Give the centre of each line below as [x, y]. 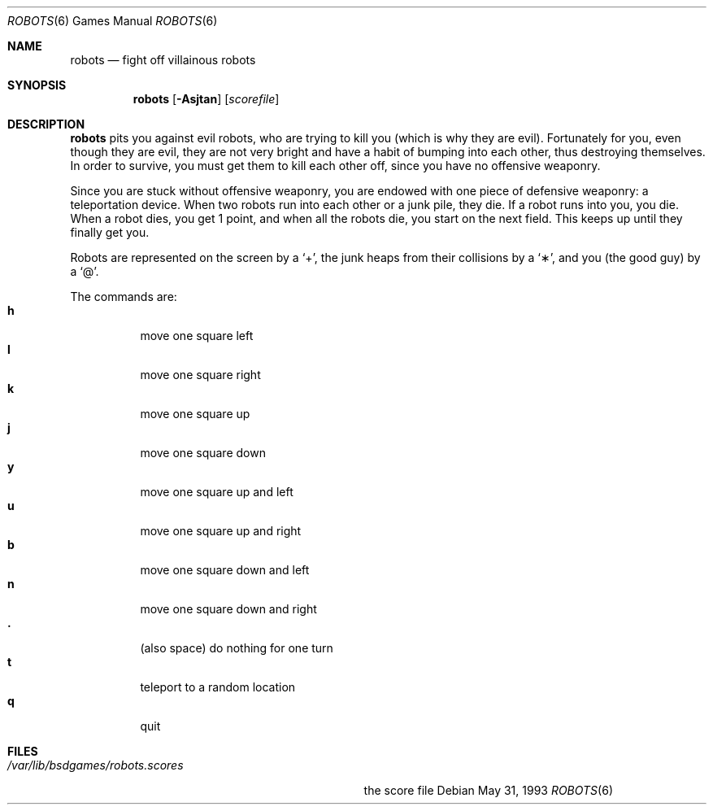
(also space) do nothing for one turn [237, 648]
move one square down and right [228, 609]
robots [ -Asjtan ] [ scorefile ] [206, 99]
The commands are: [124, 296]
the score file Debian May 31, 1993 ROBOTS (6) [488, 790]
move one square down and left [225, 570]
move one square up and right [221, 531]
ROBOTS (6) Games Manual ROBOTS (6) [113, 21]
